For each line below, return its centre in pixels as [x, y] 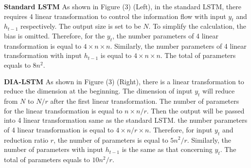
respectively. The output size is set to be [81, 26]
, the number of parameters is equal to [111, 140]
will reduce [219, 91]
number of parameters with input [54, 149]
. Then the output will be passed [196, 110]
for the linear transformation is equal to [63, 110]
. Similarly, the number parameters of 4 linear [178, 46]
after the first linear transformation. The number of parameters [145, 101]
